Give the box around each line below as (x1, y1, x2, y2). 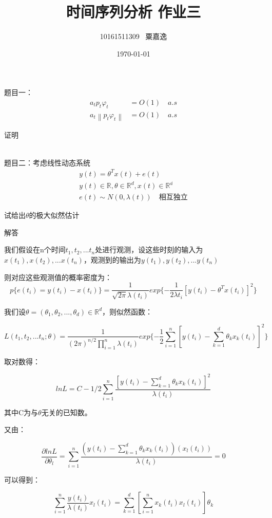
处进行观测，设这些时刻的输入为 (95, 244, 203, 255)
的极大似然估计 (29, 210, 80, 220)
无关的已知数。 (41, 406, 92, 417)
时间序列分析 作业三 (66, 1, 201, 22)
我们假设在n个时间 (4, 244, 66, 255)
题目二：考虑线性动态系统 (4, 157, 90, 168)
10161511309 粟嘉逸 (100, 31, 167, 42)
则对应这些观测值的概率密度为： (4, 271, 112, 282)
